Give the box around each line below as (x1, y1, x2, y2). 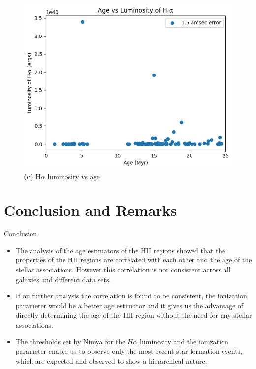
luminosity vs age (47, 171, 100, 181)
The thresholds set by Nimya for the (15, 336, 126, 346)
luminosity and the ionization (140, 336, 228, 346)
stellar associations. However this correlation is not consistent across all (15, 264, 231, 275)
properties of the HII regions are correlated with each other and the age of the (15, 255, 252, 265)
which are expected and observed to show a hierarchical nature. (15, 355, 207, 366)
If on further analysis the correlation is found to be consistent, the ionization (15, 291, 247, 301)
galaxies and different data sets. (15, 274, 111, 284)
